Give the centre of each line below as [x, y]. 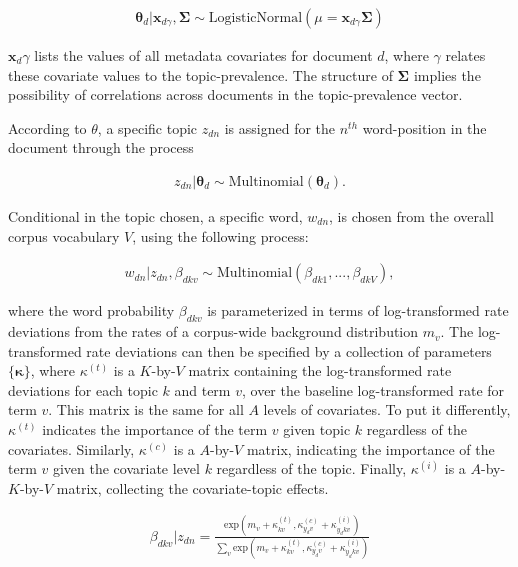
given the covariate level [126, 468]
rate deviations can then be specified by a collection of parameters [289, 350]
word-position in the [424, 127]
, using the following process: [220, 235]
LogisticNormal [255, 18]
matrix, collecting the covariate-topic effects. [192, 487]
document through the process [101, 147]
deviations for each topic [83, 389]
